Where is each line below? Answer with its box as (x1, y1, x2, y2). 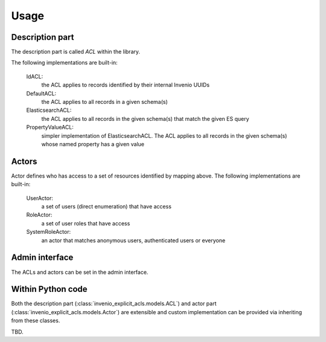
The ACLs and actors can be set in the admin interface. (11, 268, 149, 276)
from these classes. (11, 317, 60, 324)
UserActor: (26, 194, 54, 202)
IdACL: (26, 73, 43, 80)
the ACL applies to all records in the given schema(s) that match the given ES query (41, 115, 249, 122)
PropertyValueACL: (26, 124, 74, 131)
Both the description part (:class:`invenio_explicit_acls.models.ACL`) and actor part (11, 300, 217, 308)
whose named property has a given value (41, 140, 145, 147)
